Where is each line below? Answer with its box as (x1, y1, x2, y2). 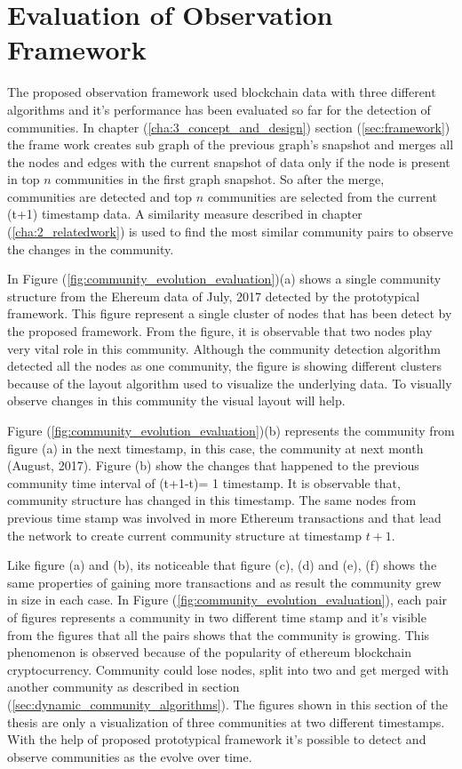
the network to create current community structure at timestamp (7, 525, 362, 544)
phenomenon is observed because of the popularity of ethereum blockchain (7, 643, 411, 661)
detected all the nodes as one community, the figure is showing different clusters (7, 356, 442, 375)
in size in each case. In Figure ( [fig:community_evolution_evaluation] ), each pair (7, 590, 448, 609)
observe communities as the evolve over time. (7, 747, 252, 765)
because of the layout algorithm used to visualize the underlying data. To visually (7, 373, 452, 392)
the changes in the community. (7, 239, 174, 258)
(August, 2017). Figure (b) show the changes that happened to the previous (7, 456, 419, 475)
